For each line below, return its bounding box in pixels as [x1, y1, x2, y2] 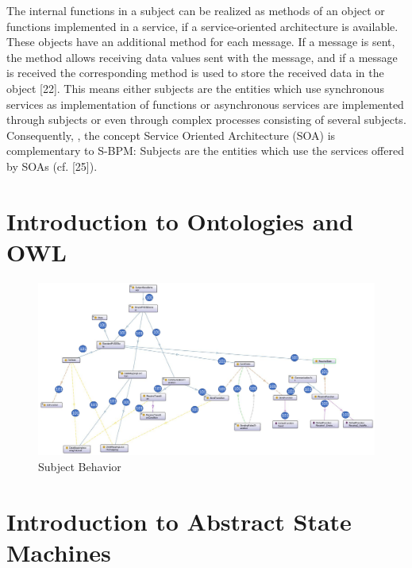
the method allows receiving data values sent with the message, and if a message [6, 48, 398, 65]
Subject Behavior [38, 458, 121, 474]
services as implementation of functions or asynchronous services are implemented [6, 95, 404, 112]
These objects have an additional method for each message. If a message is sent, [6, 33, 395, 50]
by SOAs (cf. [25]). [6, 157, 98, 174]
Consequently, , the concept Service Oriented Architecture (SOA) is [6, 126, 336, 143]
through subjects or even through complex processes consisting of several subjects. [6, 111, 406, 128]
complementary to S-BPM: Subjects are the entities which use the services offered [6, 142, 404, 159]
